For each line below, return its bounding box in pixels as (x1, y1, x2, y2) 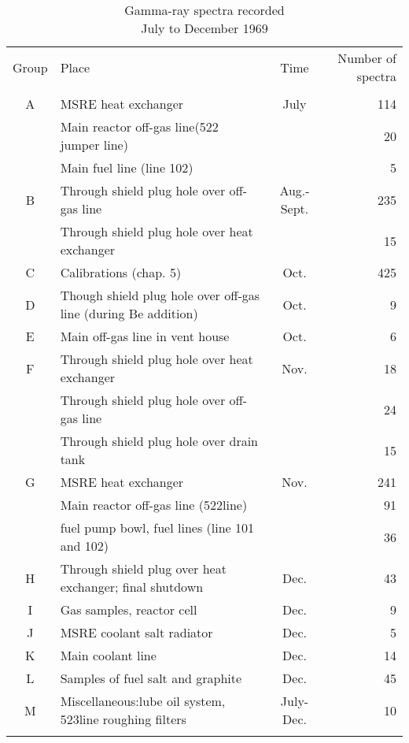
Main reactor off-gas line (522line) (60, 496, 248, 514)
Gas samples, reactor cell (60, 600, 197, 619)
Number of (337, 49, 396, 67)
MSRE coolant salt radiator (60, 623, 213, 641)
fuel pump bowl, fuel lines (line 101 (60, 518, 254, 537)
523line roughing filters (60, 710, 186, 728)
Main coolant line (60, 646, 157, 664)
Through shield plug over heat (60, 559, 227, 578)
